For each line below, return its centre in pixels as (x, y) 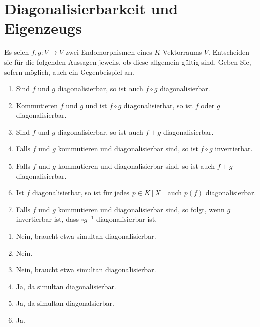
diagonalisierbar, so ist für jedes (81, 192)
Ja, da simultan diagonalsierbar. (65, 303)
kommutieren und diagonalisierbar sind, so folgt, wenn (141, 209)
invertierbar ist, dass (47, 219)
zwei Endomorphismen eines (109, 52)
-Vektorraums (181, 52)
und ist (96, 105)
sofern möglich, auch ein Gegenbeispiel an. (69, 71)
